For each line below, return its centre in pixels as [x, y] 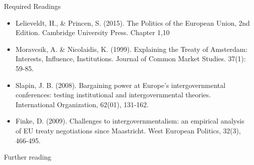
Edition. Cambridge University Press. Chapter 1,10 [93, 32]
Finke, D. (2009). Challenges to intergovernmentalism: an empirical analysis [130, 121]
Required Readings [32, 6]
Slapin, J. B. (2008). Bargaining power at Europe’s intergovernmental [120, 85]
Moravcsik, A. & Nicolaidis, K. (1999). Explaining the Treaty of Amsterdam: [131, 49]
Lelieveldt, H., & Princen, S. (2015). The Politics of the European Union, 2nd [133, 22]
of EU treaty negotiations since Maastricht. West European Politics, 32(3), [128, 130]
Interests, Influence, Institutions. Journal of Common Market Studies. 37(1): [131, 59]
